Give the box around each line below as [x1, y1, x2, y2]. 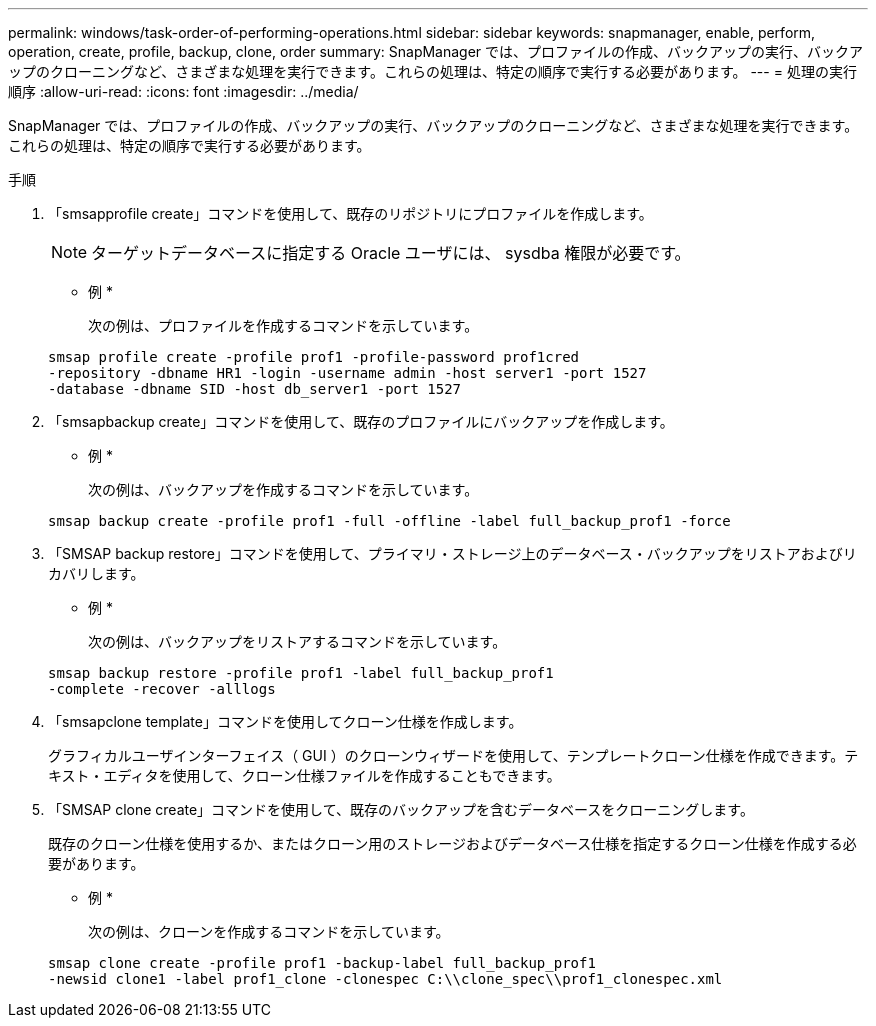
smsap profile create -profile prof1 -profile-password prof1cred [48, 349, 580, 365]
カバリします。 [48, 565, 145, 582]
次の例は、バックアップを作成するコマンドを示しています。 [88, 481, 479, 498]
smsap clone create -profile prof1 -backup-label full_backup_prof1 [48, 955, 596, 971]
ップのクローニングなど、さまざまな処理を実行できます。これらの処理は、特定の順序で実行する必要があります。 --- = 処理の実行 [8, 63, 857, 80]
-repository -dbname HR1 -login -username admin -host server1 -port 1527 [48, 365, 647, 381]
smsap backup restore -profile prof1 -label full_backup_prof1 [48, 665, 554, 681]
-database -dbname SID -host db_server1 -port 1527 [48, 381, 462, 397]
